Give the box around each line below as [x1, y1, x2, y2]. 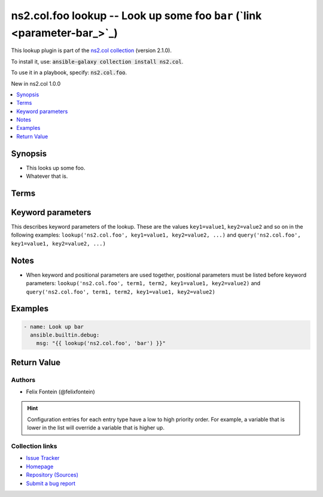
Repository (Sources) [26, 471, 79, 478]
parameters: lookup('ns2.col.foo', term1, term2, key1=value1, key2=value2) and [26, 280, 261, 287]
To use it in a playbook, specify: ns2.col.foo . [11, 69, 127, 76]
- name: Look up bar [23, 323, 84, 330]
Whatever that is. [26, 172, 68, 180]
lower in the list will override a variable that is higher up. [27, 424, 164, 431]
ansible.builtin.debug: [30, 331, 100, 338]
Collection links [11, 442, 57, 450]
